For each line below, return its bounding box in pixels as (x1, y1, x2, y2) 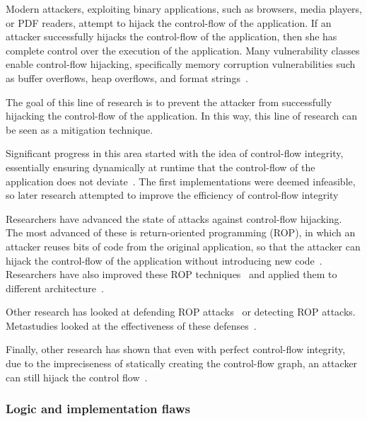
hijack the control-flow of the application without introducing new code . (6, 253, 322, 267)
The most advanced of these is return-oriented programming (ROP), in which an (6, 225, 356, 240)
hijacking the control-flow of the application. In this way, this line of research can (6, 108, 357, 123)
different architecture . (6, 280, 104, 295)
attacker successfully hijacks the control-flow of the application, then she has (6, 29, 337, 44)
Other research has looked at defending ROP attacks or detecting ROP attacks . (6, 304, 356, 319)
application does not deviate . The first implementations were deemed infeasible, (6, 173, 356, 188)
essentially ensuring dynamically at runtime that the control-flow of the (6, 159, 315, 174)
